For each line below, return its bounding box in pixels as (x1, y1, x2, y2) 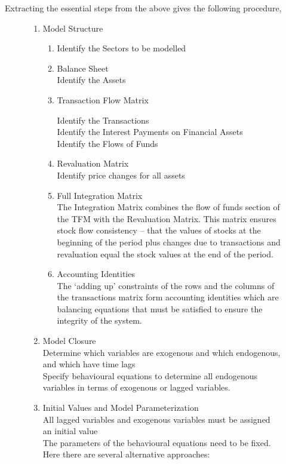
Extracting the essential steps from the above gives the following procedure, (5, 2, 282, 14)
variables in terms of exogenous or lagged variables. (42, 381, 230, 394)
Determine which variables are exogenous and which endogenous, (42, 346, 281, 358)
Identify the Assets (57, 73, 126, 86)
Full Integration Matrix (57, 189, 143, 201)
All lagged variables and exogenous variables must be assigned (42, 413, 270, 425)
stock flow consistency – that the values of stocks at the (57, 224, 261, 236)
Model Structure (42, 21, 103, 34)
